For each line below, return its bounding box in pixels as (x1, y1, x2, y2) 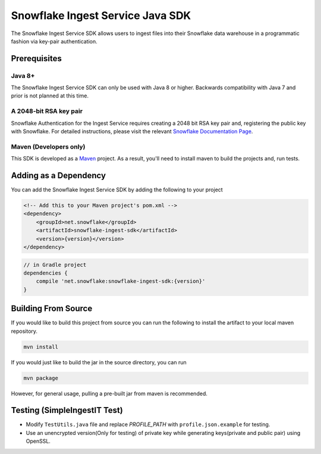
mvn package (23, 374, 59, 382)
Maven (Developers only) (11, 143, 86, 151)
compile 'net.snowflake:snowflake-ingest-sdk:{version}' (36, 278, 206, 285)
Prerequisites (11, 53, 62, 64)
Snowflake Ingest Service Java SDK (11, 9, 191, 22)
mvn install (23, 343, 59, 350)
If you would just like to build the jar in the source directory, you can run (11, 358, 187, 365)
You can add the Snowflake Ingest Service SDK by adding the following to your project (11, 186, 223, 193)
